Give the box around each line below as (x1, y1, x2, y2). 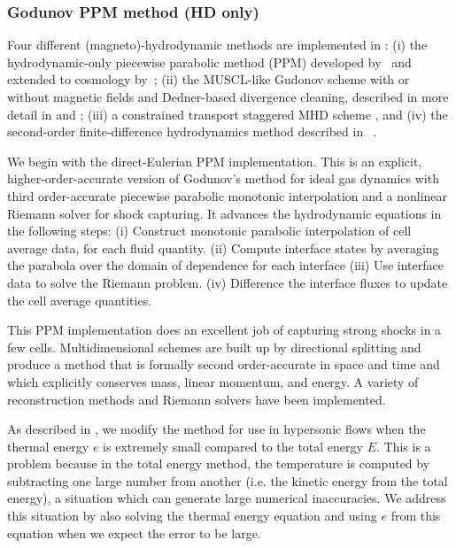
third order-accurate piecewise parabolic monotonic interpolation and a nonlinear (7, 186, 448, 205)
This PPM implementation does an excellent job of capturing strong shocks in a (7, 320, 442, 339)
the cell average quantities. (7, 290, 152, 309)
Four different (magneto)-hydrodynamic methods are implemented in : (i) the (7, 35, 428, 54)
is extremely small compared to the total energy (103, 436, 363, 455)
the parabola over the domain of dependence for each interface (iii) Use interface (7, 256, 444, 274)
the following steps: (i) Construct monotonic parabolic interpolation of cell (7, 221, 412, 240)
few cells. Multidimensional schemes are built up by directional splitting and (7, 337, 421, 356)
